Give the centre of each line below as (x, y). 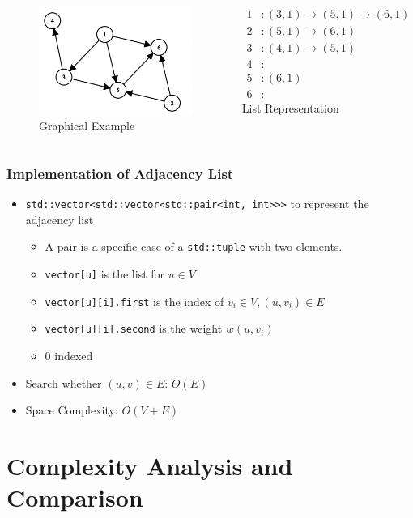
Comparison (75, 497)
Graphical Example (87, 126)
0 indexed (69, 355)
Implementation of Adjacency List (120, 173)
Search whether (64, 382)
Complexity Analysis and (150, 465)
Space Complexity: (72, 410)
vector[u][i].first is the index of (134, 301)
